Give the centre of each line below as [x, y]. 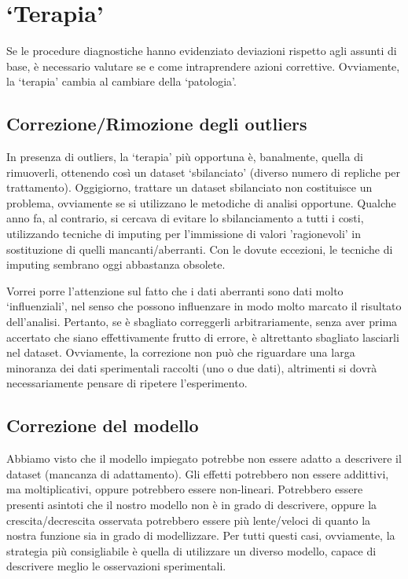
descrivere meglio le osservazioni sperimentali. [116, 566]
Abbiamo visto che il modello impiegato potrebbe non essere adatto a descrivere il [204, 458]
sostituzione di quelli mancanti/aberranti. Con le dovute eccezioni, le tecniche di [200, 249]
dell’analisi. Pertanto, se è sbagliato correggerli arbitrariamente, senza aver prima [202, 322]
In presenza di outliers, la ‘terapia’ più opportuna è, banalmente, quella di [185, 157]
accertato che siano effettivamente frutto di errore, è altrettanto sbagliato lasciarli [203, 337]
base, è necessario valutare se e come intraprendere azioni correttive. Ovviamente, [203, 66]
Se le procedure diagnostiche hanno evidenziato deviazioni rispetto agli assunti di [202, 51]
